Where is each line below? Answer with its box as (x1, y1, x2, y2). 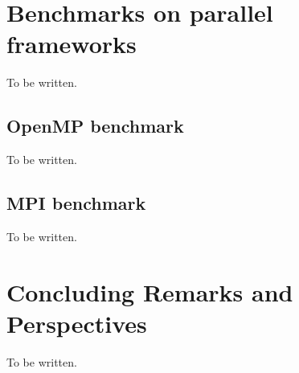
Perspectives (6, 306, 147, 339)
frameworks (6, 27, 137, 60)
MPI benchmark (6, 191, 146, 215)
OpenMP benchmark (6, 113, 184, 138)
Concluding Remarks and (6, 275, 293, 308)
